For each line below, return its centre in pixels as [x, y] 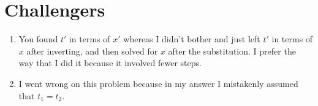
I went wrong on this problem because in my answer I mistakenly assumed [158, 83]
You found [38, 39]
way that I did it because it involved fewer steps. [110, 63]
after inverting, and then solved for [92, 51]
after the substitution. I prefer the [232, 51]
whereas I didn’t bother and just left [192, 39]
